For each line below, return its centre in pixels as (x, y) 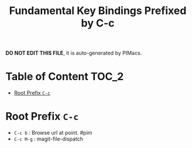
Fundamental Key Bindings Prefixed (98, 11)
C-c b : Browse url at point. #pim (53, 133)
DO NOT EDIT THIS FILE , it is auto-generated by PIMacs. (74, 53)
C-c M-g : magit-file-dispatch (48, 139)
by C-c (98, 23)
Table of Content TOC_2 (65, 77)
